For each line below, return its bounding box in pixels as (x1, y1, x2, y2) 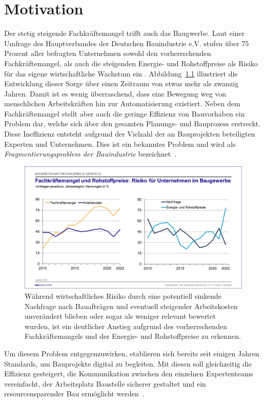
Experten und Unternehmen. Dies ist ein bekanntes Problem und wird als (4, 138, 236, 149)
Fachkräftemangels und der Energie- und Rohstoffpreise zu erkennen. (25, 331, 241, 341)
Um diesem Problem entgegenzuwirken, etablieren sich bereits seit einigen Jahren (4, 348, 259, 358)
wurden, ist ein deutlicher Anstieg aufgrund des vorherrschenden (25, 320, 227, 331)
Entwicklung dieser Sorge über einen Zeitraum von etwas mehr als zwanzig (4, 78, 239, 89)
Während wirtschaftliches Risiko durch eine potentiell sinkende (25, 290, 222, 301)
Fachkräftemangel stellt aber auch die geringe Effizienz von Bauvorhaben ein (4, 108, 245, 119)
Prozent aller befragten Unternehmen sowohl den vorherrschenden (4, 48, 211, 59)
